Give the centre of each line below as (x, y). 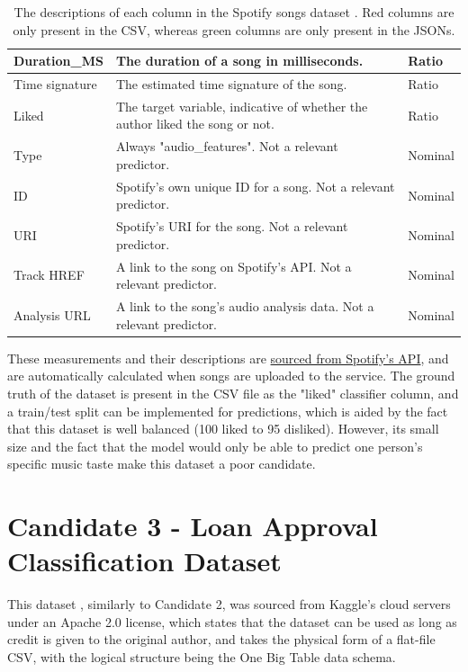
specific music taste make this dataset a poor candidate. (162, 464)
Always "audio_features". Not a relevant (227, 146)
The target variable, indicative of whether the (242, 106)
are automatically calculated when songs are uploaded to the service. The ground (231, 376)
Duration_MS (58, 61)
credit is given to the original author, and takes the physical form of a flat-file (221, 639)
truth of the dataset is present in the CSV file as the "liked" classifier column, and (233, 393)
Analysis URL (52, 314)
